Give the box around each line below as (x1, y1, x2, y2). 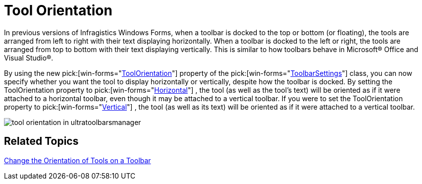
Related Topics (4, 135, 79, 148)
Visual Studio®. (4, 53, 53, 62)
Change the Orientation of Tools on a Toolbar (4, 156, 151, 165)
